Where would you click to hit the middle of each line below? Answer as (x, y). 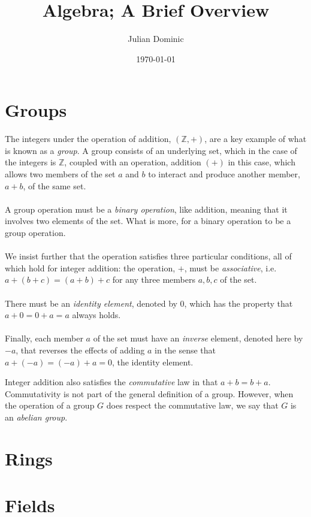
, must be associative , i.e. (230, 267)
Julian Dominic (156, 39)
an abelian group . (36, 417)
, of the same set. (55, 185)
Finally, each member (44, 338)
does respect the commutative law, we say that (192, 405)
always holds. (96, 315)
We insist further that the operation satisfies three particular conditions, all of (148, 256)
